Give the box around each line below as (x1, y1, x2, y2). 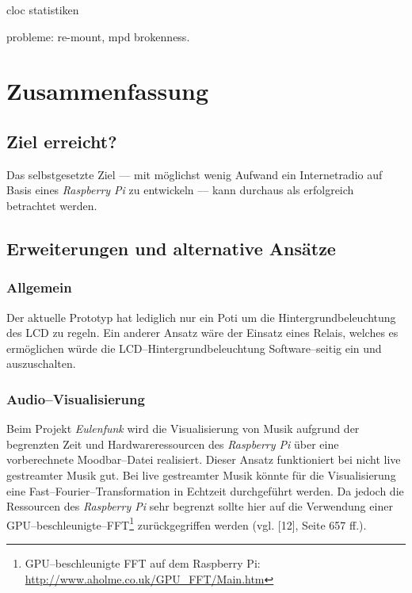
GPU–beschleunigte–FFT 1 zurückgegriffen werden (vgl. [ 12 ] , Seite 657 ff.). (6, 514, 367, 533)
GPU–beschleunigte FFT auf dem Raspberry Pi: (25, 554, 261, 571)
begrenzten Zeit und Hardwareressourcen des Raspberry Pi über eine (6, 435, 339, 452)
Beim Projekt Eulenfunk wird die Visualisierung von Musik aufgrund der (6, 420, 360, 437)
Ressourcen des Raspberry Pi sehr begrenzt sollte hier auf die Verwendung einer (6, 498, 393, 515)
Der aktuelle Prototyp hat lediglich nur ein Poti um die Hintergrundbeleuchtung (6, 308, 396, 325)
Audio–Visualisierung (6, 388, 145, 408)
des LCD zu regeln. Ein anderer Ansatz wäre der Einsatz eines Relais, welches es (6, 324, 399, 341)
